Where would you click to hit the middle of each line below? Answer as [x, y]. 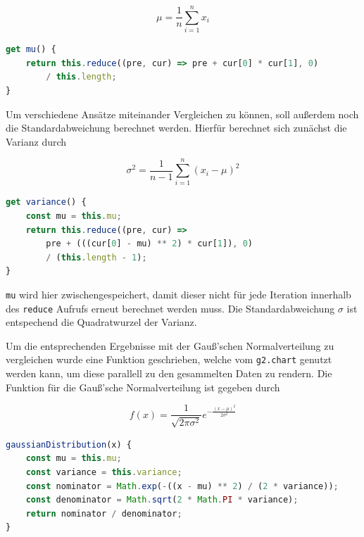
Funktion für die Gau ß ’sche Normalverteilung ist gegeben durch [143, 387]
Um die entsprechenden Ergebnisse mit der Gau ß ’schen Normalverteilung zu [170, 345]
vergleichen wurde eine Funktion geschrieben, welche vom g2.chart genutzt [169, 359]
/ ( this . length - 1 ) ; [96, 257]
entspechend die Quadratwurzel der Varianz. [101, 322]
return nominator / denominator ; [104, 513]
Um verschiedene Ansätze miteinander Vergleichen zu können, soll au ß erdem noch [182, 114]
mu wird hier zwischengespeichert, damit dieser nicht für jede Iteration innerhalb [178, 294]
